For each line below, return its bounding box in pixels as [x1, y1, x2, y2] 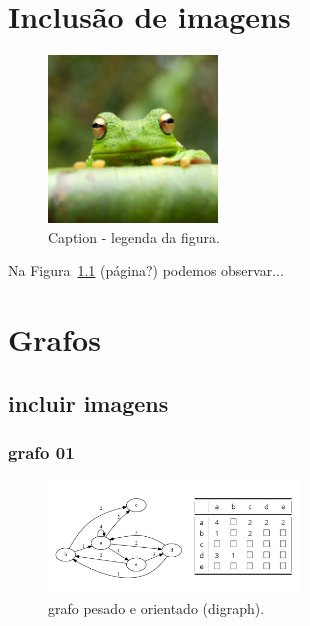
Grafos [8, 319, 101, 360]
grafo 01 [8, 439, 75, 464]
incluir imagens [8, 387, 169, 418]
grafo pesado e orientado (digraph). [48, 598, 265, 619]
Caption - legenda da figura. [48, 226, 220, 247]
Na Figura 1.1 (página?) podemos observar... [8, 260, 284, 281]
